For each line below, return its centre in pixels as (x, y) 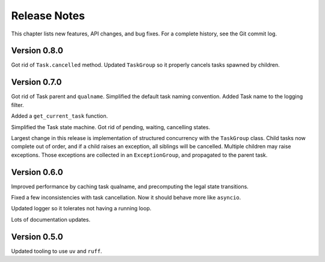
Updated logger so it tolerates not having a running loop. (81, 209)
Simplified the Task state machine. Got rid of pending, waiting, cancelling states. (111, 127)
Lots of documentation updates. (51, 219)
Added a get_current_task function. (60, 116)
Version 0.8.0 (37, 51)
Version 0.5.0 (37, 236)
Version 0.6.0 (37, 172)
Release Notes (48, 16)
